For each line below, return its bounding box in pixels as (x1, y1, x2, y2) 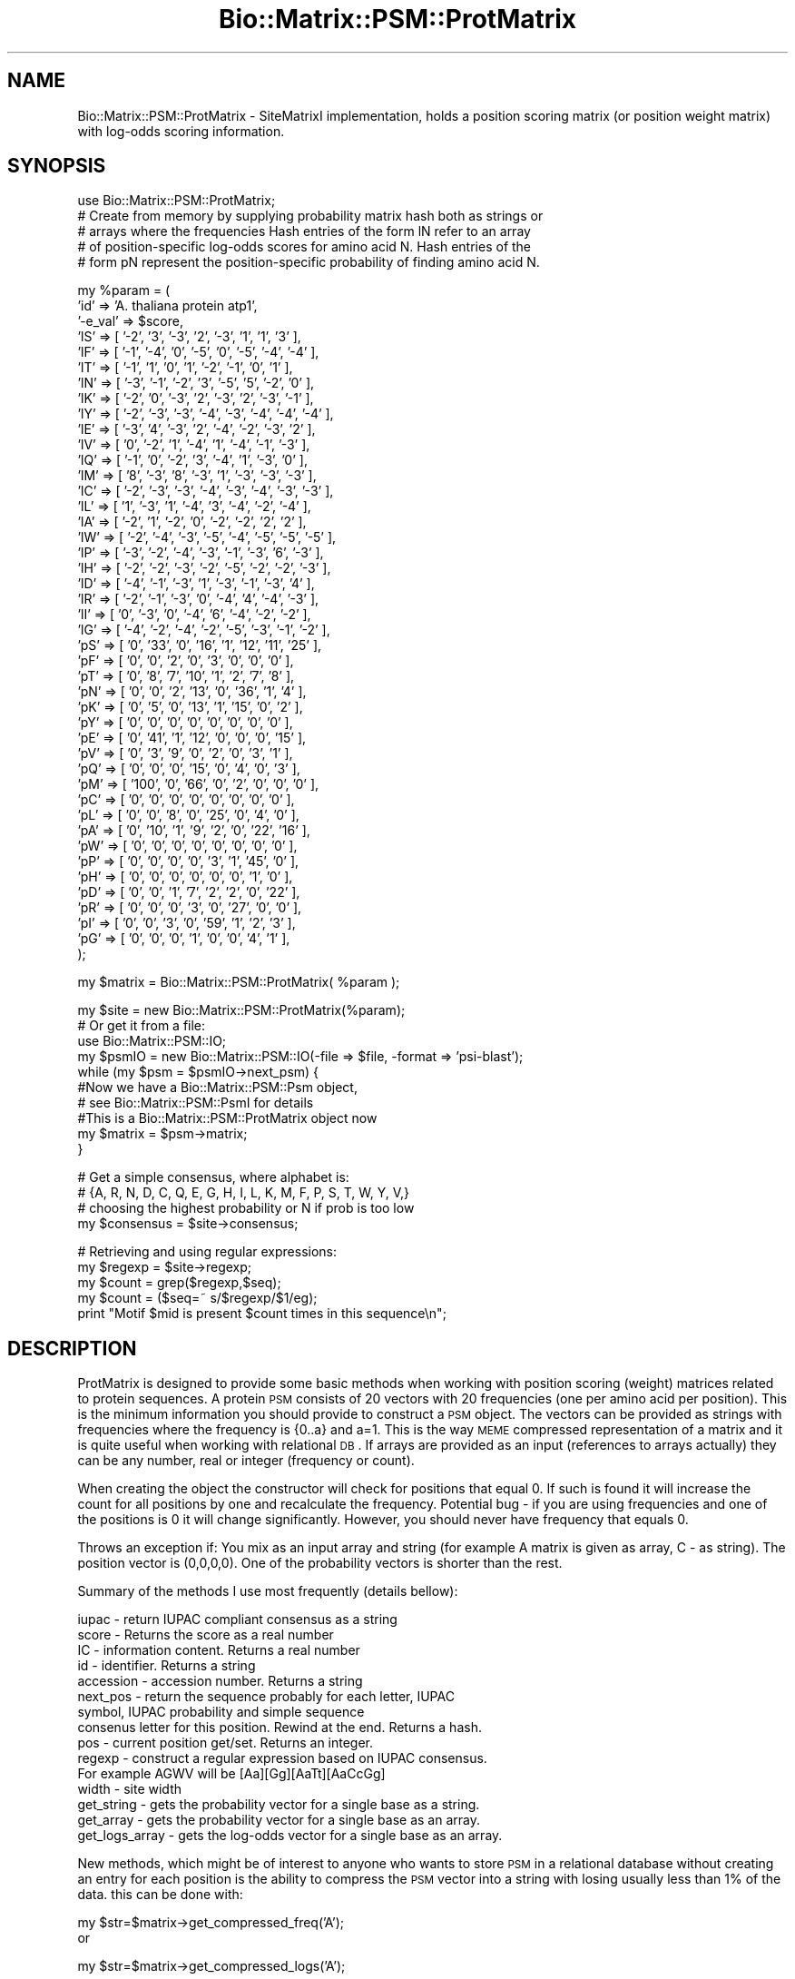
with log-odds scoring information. (77, 123, 285, 139)
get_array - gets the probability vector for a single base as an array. (77, 1812, 481, 1828)
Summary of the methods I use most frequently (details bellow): (77, 1583, 458, 1600)
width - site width (77, 1781, 182, 1797)
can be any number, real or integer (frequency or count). (77, 1452, 415, 1469)
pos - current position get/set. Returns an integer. (77, 1735, 374, 1751)
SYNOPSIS (7, 154, 106, 178)
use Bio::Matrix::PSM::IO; (77, 1033, 227, 1049)
